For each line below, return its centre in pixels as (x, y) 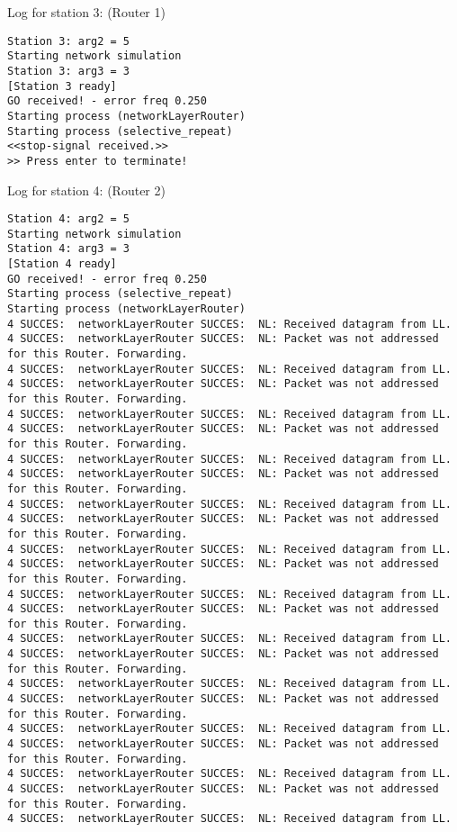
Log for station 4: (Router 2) (86, 190)
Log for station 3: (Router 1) (86, 12)
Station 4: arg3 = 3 (69, 249)
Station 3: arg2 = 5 (69, 41)
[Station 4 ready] (62, 264)
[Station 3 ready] (62, 86)
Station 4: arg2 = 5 (69, 219)
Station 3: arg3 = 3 (69, 71)
